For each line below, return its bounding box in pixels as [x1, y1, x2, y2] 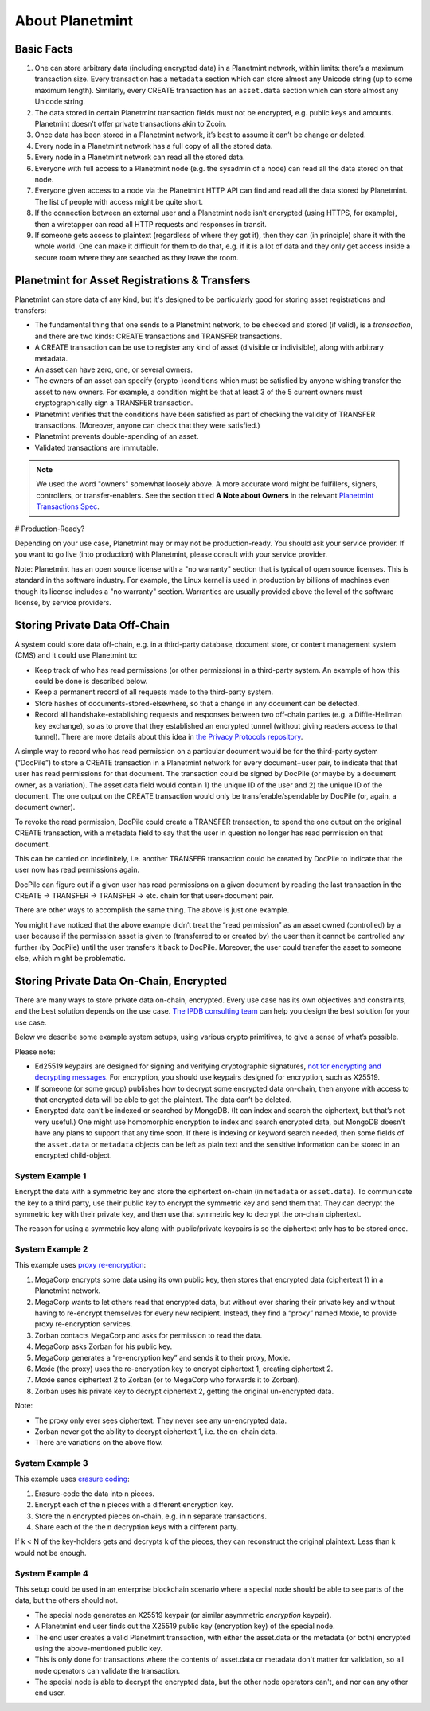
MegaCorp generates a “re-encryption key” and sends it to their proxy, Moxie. [34, 1353, 291, 1362]
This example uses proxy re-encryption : [14, 1260, 147, 1270]
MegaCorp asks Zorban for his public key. [34, 1342, 173, 1351]
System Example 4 [14, 1568, 89, 1579]
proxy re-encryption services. [34, 1319, 133, 1329]
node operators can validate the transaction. [34, 1666, 181, 1675]
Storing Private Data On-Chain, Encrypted [14, 974, 227, 987]
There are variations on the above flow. [34, 1438, 163, 1447]
